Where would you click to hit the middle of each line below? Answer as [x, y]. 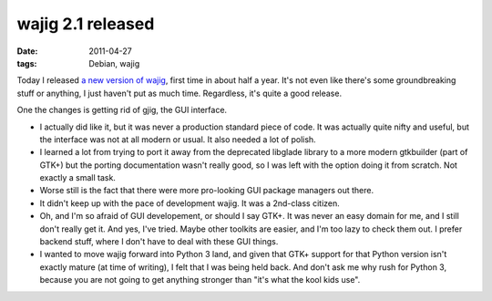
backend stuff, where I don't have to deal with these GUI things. [159, 242]
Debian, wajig [114, 63]
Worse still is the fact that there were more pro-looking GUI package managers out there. [206, 191]
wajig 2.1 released [86, 24]
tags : [27, 63]
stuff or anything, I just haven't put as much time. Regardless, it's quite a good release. [179, 93]
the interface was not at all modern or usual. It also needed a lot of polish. [178, 139]
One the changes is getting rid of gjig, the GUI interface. [122, 110]
